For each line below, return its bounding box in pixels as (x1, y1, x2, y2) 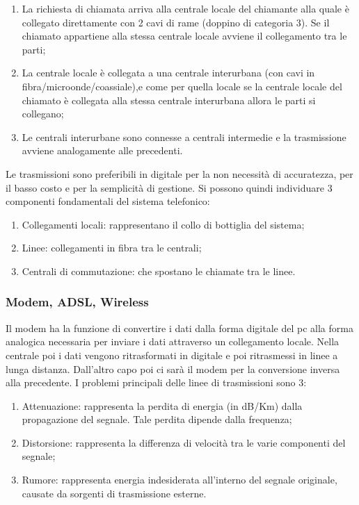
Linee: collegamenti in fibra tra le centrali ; (22, 240, 202, 255)
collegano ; (22, 106, 64, 121)
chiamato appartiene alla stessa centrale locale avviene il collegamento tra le (22, 28, 347, 43)
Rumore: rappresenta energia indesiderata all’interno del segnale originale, (22, 472, 337, 487)
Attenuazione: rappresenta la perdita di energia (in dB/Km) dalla (22, 398, 303, 413)
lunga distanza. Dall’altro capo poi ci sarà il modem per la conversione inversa (6, 361, 340, 376)
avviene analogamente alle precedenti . (22, 143, 183, 158)
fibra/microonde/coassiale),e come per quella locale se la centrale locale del (22, 78, 342, 93)
